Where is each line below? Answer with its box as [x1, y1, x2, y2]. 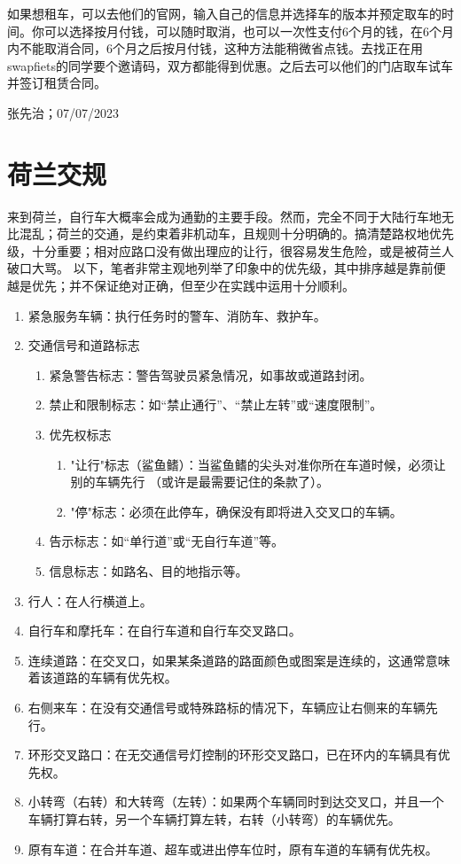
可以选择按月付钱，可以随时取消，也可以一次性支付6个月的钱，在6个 [43, 21, 441, 40]
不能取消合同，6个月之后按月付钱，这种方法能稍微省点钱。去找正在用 [19, 39, 423, 58]
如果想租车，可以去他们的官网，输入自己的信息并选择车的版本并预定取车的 [7, 4, 441, 22]
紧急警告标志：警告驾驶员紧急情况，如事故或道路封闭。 [49, 365, 372, 384]
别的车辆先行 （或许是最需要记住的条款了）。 [70, 472, 330, 491]
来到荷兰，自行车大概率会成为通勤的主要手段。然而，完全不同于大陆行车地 [7, 206, 441, 225]
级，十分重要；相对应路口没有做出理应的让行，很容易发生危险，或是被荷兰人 [7, 241, 454, 260]
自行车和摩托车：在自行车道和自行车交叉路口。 [27, 621, 301, 640]
